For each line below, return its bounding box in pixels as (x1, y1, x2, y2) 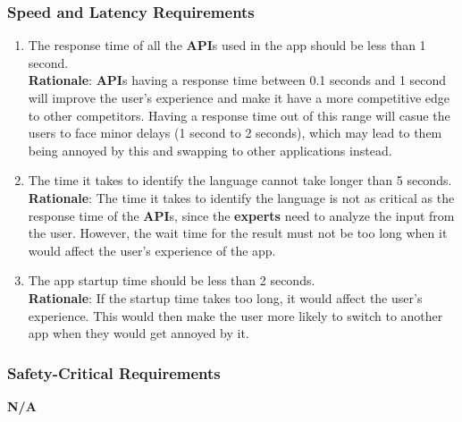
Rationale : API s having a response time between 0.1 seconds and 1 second (28, 71, 447, 89)
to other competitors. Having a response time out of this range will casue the (28, 105, 450, 124)
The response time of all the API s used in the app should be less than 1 (28, 36, 426, 55)
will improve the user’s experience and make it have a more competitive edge (28, 89, 449, 106)
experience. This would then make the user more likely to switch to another (28, 306, 443, 325)
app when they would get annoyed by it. (28, 324, 249, 342)
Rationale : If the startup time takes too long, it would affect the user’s (28, 288, 423, 307)
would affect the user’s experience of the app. (28, 241, 276, 259)
